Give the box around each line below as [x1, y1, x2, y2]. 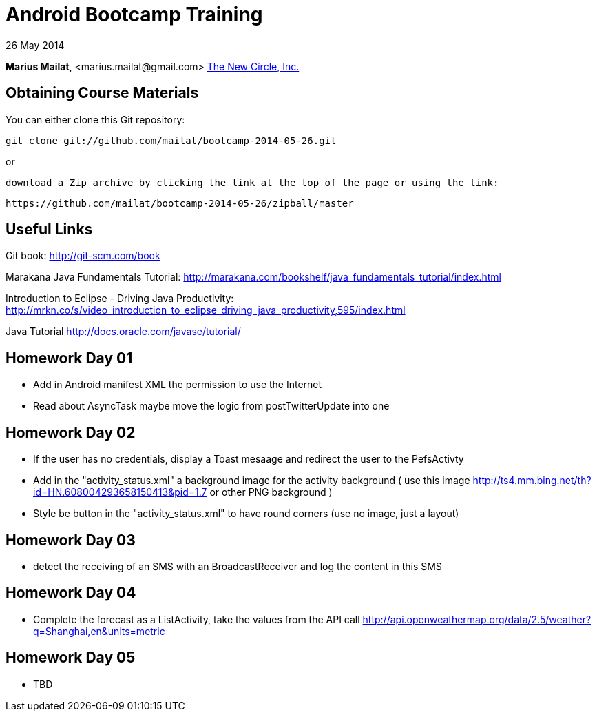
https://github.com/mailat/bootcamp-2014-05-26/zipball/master [6, 197, 354, 209]
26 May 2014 [6, 39, 65, 51]
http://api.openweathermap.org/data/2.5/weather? [362, 613, 591, 625]
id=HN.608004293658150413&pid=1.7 [33, 486, 207, 498]
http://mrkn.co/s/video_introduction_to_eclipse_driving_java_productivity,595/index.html [6, 304, 406, 316]
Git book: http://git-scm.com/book [6, 250, 160, 262]
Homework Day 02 [6, 423, 136, 441]
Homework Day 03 [6, 531, 136, 549]
